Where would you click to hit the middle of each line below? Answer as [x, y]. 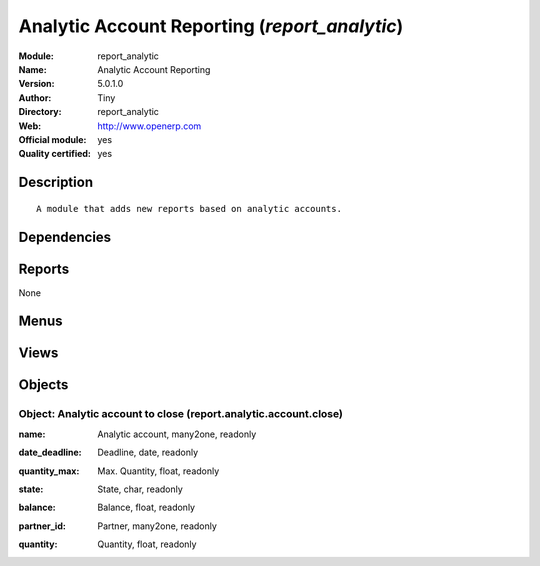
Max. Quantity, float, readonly [158, 471]
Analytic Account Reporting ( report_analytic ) [211, 26]
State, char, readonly [140, 489]
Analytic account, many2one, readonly [177, 434]
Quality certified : [55, 154]
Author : [35, 97]
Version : [36, 84]
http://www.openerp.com [149, 126]
